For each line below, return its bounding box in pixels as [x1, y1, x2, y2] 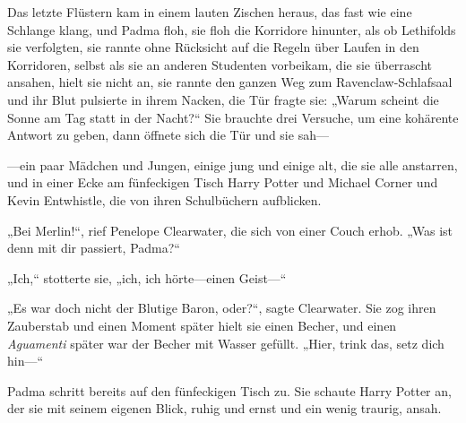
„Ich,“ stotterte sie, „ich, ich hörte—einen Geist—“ [7, 268, 287, 287]
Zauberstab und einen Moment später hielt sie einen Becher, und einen [7, 315, 397, 334]
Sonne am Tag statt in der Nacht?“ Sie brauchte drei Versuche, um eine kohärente [7, 108, 459, 126]
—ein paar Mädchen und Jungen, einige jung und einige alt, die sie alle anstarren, [7, 155, 458, 174]
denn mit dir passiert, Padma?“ [7, 238, 180, 257]
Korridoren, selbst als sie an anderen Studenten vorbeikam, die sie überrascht [7, 55, 433, 73]
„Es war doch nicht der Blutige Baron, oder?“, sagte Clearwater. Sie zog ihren [7, 298, 436, 317]
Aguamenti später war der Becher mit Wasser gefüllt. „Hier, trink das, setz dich [7, 333, 444, 352]
